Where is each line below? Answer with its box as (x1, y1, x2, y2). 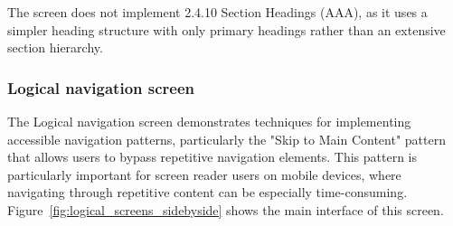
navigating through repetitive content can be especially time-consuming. (7, 183, 408, 202)
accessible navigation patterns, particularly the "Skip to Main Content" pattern (7, 129, 446, 148)
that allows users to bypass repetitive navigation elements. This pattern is (7, 147, 417, 166)
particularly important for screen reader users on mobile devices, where (7, 165, 401, 184)
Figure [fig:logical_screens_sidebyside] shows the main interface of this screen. (7, 200, 444, 219)
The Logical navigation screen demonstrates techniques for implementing (7, 112, 411, 130)
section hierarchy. (7, 38, 103, 57)
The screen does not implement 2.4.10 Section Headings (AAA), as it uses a (7, 3, 428, 21)
